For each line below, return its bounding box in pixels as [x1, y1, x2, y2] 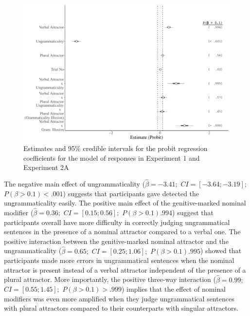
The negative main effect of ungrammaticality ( [4, 178, 145, 188]
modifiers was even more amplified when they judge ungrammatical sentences [4, 293, 234, 303]
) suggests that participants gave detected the [63, 188, 199, 198]
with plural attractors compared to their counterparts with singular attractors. [4, 303, 238, 313]
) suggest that [172, 207, 214, 217]
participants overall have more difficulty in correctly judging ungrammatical [4, 217, 230, 227]
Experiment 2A [23, 162, 69, 172]
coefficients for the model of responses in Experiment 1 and [23, 152, 200, 163]
